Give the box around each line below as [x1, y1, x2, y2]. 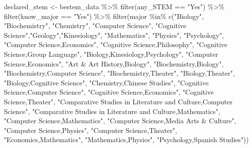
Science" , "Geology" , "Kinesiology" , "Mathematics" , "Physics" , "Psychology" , [4, 30, 224, 40]
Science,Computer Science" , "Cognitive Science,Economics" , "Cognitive [4, 87, 214, 97]
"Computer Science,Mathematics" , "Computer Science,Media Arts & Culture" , [4, 115, 236, 126]
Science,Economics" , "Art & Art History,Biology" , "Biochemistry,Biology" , [4, 58, 224, 68]
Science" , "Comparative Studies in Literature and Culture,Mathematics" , [4, 106, 220, 116]
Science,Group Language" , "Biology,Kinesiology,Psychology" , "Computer [4, 49, 218, 59]
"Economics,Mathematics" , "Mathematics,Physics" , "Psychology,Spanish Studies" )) [4, 134, 249, 145]
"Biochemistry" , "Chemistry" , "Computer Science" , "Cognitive [4, 20, 187, 31]
